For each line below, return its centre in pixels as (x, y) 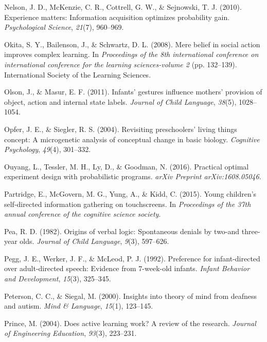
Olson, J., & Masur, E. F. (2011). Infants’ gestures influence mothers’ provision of (133, 92)
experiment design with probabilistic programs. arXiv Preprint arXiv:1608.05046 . (133, 176)
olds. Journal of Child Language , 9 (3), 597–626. (94, 241)
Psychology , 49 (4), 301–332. (48, 149)
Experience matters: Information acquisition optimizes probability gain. (117, 17)
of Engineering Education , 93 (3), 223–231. (70, 333)
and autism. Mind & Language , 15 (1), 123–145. (79, 306)
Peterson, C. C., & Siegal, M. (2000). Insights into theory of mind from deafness (131, 296)
